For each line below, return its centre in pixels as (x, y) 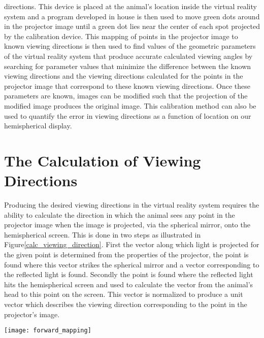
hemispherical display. (38, 126)
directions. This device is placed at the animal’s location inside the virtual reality (130, 6)
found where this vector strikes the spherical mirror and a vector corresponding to (132, 264)
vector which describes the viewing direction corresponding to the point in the (126, 304)
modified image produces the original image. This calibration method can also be (130, 105)
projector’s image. (32, 314)
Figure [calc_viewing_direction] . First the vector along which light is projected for (132, 244)
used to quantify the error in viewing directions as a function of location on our (128, 115)
